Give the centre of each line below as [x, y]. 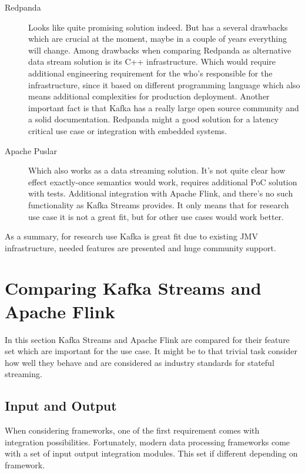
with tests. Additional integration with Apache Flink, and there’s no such [161, 193]
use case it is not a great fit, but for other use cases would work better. [156, 216]
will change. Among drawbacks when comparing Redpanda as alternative [160, 50]
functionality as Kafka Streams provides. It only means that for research [159, 204]
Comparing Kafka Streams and [133, 288]
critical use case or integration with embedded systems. [128, 130]
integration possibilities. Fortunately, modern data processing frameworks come [148, 442]
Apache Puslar [31, 150]
